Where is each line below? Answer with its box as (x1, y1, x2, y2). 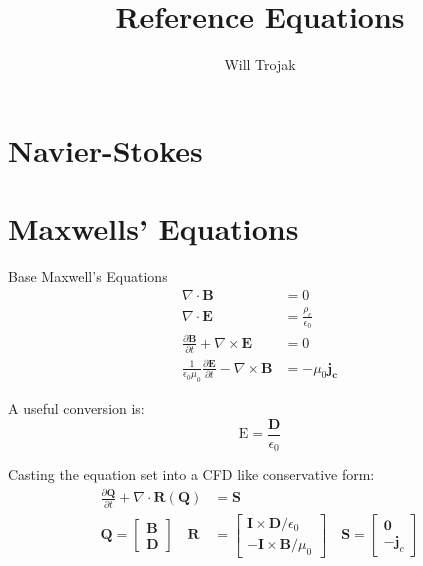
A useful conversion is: (8, 398, 145, 419)
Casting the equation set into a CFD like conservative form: (8, 464, 375, 485)
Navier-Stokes (8, 129, 203, 170)
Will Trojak (224, 54, 296, 75)
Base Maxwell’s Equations (8, 266, 168, 287)
